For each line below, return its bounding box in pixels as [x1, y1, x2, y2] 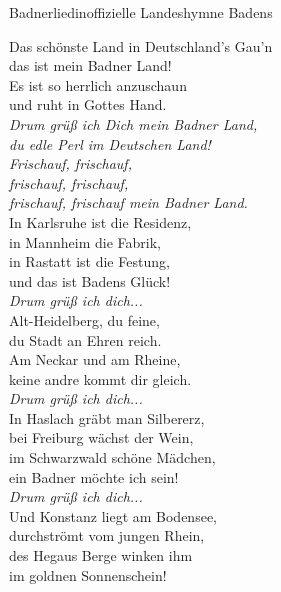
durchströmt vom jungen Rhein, [9, 525, 205, 546]
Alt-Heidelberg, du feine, [9, 309, 160, 330]
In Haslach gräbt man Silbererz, [9, 407, 205, 428]
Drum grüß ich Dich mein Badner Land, [9, 113, 258, 134]
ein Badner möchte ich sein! [9, 466, 179, 487]
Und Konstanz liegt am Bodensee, [9, 505, 217, 526]
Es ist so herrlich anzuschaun [9, 74, 187, 95]
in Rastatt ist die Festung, [9, 251, 170, 272]
